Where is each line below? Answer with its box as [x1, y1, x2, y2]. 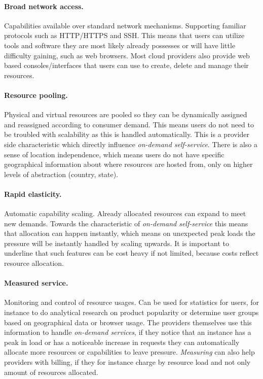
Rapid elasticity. [4, 188, 62, 199]
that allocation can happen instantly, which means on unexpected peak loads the [4, 228, 255, 238]
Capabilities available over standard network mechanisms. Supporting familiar [4, 20, 246, 30]
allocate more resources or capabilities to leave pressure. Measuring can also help [4, 347, 255, 357]
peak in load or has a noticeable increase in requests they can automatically [4, 336, 240, 347]
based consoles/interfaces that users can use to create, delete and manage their [4, 60, 249, 71]
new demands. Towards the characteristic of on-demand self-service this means [4, 218, 248, 228]
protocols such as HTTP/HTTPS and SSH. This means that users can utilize [4, 30, 245, 41]
